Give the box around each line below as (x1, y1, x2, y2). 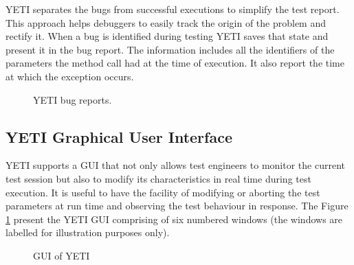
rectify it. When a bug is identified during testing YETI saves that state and (5, 29, 329, 43)
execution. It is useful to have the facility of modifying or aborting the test (5, 185, 320, 199)
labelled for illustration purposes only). (5, 225, 170, 240)
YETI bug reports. (33, 92, 112, 106)
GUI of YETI (33, 248, 90, 262)
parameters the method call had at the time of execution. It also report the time (5, 56, 344, 70)
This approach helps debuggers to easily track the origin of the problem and (5, 15, 327, 30)
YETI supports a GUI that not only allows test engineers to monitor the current (5, 158, 345, 172)
